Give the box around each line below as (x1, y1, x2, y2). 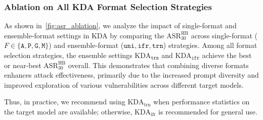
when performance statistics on (153, 96, 250, 107)
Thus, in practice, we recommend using (4, 96, 125, 107)
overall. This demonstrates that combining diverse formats (68, 59, 249, 70)
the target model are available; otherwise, (4, 106, 133, 116)
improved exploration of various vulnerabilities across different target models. (4, 79, 244, 90)
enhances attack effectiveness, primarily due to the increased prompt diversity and (4, 70, 259, 80)
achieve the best (202, 50, 252, 60)
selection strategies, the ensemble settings (4, 50, 133, 60)
